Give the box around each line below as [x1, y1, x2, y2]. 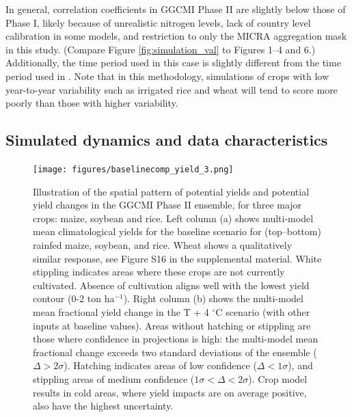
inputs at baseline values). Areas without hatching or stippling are [33, 318, 311, 332]
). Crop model [248, 371, 308, 386]
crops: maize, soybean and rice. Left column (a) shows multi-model [33, 211, 314, 225]
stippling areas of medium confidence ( [33, 371, 195, 386]
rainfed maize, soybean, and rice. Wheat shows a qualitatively [33, 237, 293, 252]
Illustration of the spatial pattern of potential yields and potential [33, 184, 310, 198]
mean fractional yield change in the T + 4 [33, 304, 209, 319]
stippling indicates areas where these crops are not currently [33, 265, 285, 279]
